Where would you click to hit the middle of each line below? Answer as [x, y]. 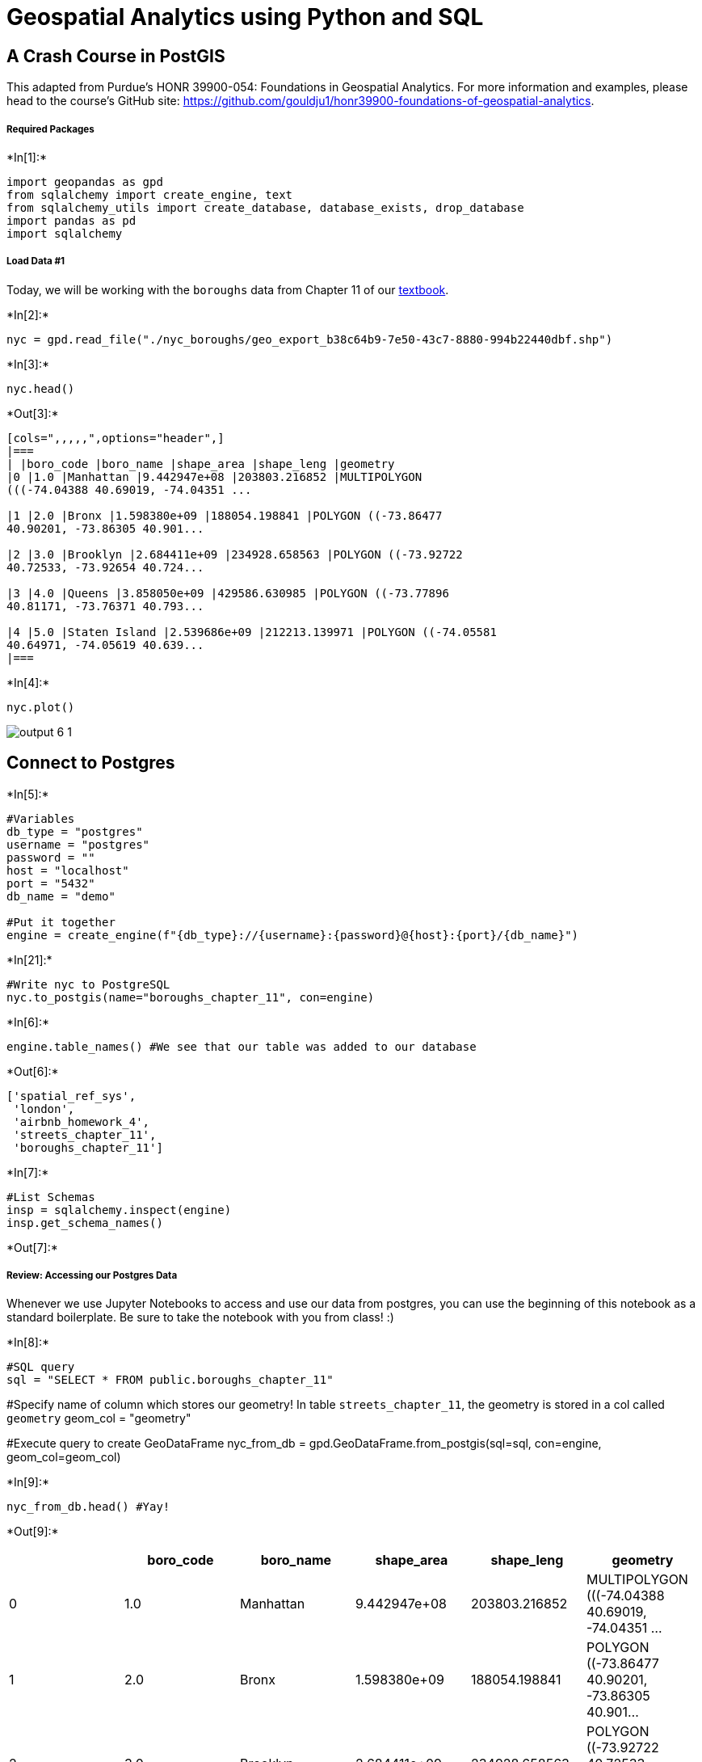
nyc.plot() [41, 707]
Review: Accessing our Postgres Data [92, 1275]
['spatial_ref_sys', [71, 1096]
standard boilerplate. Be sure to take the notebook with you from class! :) [200, 1317]
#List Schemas [51, 1197]
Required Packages [50, 129]
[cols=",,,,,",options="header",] [116, 438]
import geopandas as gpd [85, 181]
